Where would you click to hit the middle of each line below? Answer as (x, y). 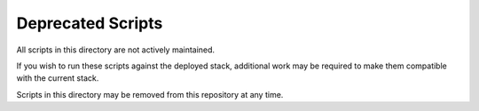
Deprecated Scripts (90, 23)
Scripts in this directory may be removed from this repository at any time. (150, 94)
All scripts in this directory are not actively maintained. (116, 50)
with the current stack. (58, 78)
